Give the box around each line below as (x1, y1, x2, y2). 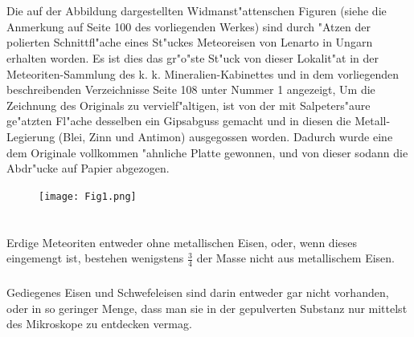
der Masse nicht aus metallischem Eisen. (196, 250, 395, 266)
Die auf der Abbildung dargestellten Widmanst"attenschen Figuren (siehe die (6, 2, 387, 19)
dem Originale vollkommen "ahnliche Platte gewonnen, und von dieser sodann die (6, 144, 408, 160)
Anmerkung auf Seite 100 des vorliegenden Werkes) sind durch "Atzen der (6, 18, 371, 35)
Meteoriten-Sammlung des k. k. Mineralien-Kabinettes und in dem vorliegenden (6, 65, 399, 82)
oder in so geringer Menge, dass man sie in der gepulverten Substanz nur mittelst (6, 299, 408, 316)
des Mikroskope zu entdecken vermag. (6, 315, 192, 332)
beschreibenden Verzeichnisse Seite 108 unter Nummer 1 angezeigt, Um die (6, 81, 375, 98)
